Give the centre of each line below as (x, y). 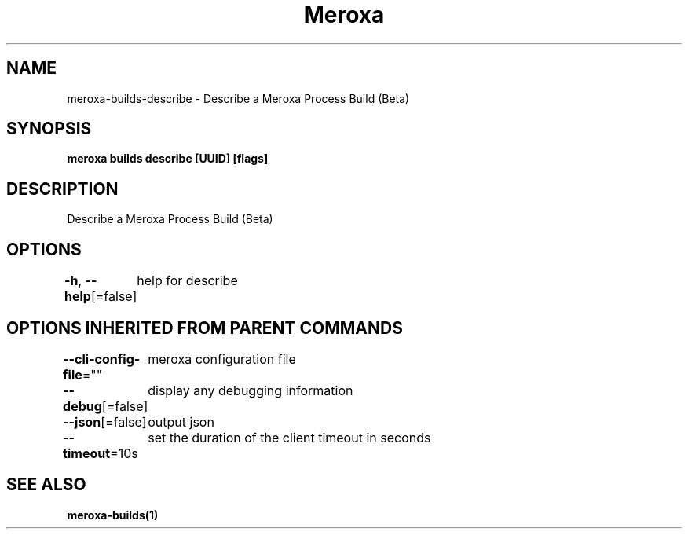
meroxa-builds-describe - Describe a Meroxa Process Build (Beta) (238, 98)
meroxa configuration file (222, 359)
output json (181, 421)
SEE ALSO (46, 485)
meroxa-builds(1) (113, 515)
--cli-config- (102, 359)
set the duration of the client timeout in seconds (289, 437)
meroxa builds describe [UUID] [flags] (168, 159)
